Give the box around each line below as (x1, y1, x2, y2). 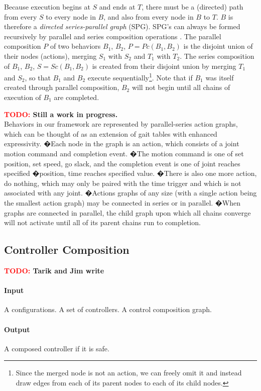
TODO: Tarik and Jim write (4, 265, 104, 275)
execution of (4, 92, 41, 102)
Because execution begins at (4, 2, 90, 12)
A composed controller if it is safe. (4, 343, 109, 353)
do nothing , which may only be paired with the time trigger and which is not (4, 177, 241, 188)
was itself (205, 72, 234, 82)
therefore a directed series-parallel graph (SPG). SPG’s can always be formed (4, 21, 240, 32)
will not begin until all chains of (132, 82, 230, 92)
